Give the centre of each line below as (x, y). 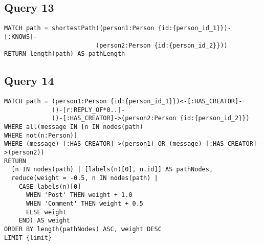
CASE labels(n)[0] (50, 186)
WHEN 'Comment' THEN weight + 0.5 (85, 203)
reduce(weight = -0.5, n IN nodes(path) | (85, 178)
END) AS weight (44, 221)
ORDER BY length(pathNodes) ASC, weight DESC (83, 229)
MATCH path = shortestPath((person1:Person (79, 28)
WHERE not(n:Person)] (41, 135)
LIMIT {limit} (28, 238)
